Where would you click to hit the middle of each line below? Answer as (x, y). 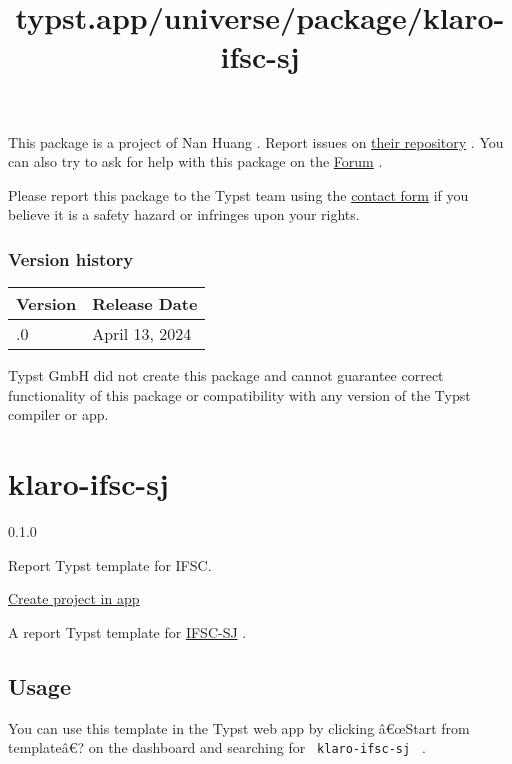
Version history (71, 258)
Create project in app (74, 598)
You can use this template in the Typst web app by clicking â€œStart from (239, 727)
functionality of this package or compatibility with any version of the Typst (239, 394)
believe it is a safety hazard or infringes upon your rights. (184, 214)
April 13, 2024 (142, 334)
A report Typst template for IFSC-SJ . (127, 631)
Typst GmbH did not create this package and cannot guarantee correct (226, 375)
